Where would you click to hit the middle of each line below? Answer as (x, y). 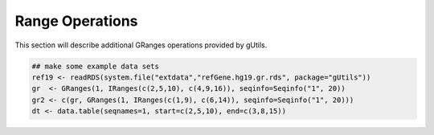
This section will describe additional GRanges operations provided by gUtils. (141, 45)
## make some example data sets (96, 66)
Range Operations (76, 21)
